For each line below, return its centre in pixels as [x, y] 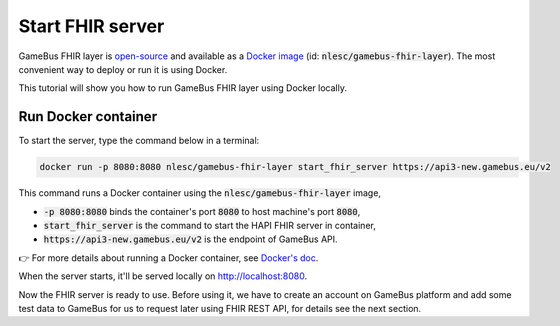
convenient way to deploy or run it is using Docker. [123, 69]
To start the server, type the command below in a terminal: [139, 141]
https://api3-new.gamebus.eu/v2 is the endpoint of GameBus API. [191, 239]
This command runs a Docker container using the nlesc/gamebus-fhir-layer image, [200, 193]
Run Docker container [88, 116]
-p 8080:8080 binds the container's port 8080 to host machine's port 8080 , [202, 211]
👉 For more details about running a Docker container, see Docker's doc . [168, 257]
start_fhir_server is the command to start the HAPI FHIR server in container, [210, 225]
